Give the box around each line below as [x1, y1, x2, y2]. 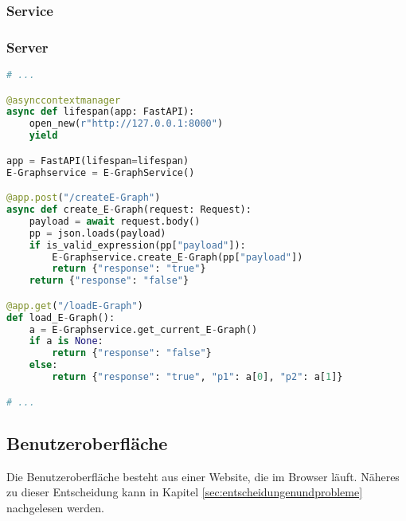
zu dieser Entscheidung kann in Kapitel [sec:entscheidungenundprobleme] [6, 484, 363, 500]
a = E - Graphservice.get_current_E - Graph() [29, 323, 258, 335]
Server [6, 37, 49, 57]
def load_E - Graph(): [6, 311, 115, 323]
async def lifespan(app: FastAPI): [6, 106, 195, 118]
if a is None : [29, 335, 103, 347]
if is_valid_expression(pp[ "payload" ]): [29, 239, 246, 251]
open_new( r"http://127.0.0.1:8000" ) [29, 118, 224, 130]
